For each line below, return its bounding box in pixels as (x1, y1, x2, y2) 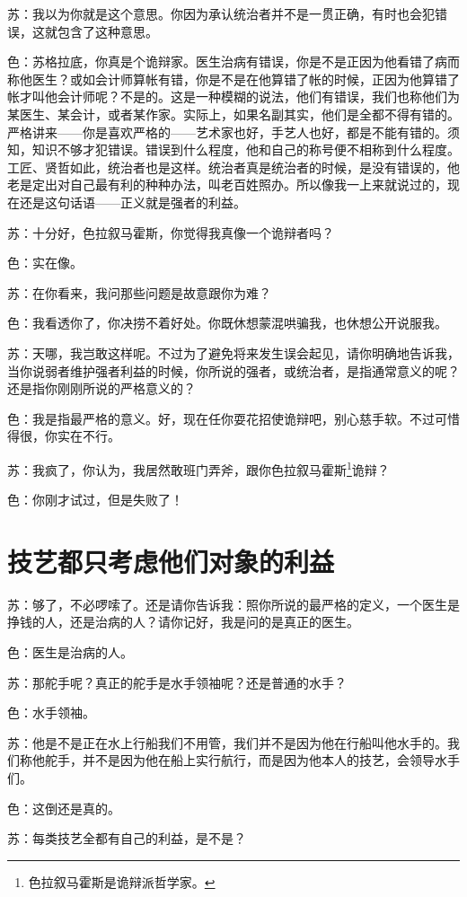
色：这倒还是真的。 (7, 798, 120, 817)
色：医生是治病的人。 (7, 643, 133, 662)
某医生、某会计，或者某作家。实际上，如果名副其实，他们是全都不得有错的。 (7, 104, 460, 123)
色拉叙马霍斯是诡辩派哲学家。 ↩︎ (28, 872, 216, 891)
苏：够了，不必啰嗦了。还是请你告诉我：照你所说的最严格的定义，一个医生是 (7, 594, 460, 613)
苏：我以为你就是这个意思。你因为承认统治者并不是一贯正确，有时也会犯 (7, 4, 435, 22)
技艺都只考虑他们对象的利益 (7, 542, 335, 579)
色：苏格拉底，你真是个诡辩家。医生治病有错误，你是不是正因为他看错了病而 (7, 52, 460, 71)
